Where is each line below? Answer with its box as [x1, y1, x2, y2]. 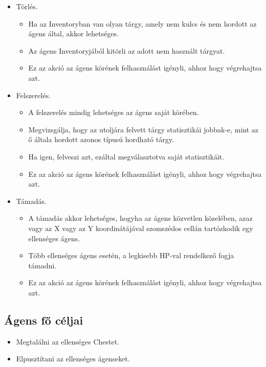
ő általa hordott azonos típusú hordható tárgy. [28, 134, 174, 145]
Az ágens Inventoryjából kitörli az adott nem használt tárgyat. [28, 45, 225, 56]
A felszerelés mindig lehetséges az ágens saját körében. [28, 107, 199, 118]
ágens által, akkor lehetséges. [28, 28, 119, 39]
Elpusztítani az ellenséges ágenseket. [16, 353, 130, 364]
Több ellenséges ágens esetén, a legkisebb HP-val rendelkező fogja [28, 250, 234, 261]
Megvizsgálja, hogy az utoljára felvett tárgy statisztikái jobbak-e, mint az [28, 124, 259, 134]
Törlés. [16, 1, 38, 11]
